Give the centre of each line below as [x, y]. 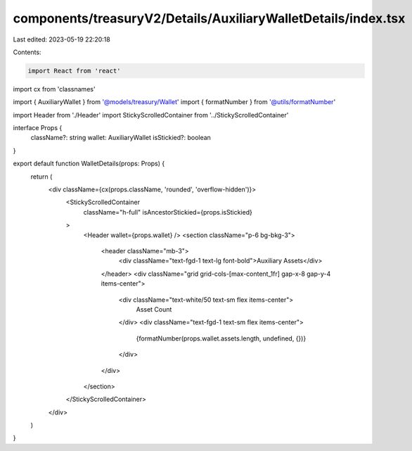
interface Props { [38, 128]
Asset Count [154, 309]
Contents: [27, 52]
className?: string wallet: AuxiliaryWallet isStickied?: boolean [121, 138]
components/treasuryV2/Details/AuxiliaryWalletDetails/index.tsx [209, 18]
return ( [41, 177]
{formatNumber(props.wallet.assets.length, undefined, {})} [221, 338]
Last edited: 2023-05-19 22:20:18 [62, 39]
